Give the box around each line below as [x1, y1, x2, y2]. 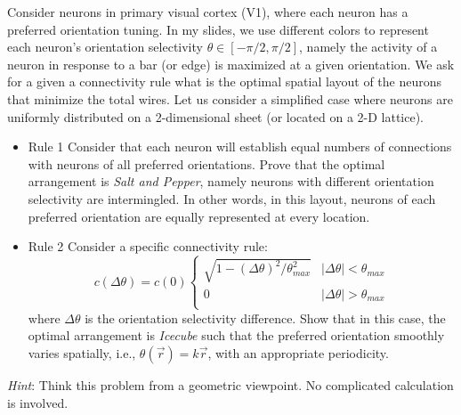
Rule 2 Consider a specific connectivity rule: [28, 237, 268, 256]
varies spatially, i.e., [28, 344, 136, 362]
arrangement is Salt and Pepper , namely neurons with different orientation [28, 172, 434, 191]
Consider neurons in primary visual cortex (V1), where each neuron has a [7, 3, 408, 20]
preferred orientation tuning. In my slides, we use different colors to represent [7, 20, 429, 38]
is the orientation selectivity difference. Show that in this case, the [85, 308, 446, 327]
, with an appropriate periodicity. [207, 344, 389, 362]
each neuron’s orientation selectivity [7, 37, 203, 56]
